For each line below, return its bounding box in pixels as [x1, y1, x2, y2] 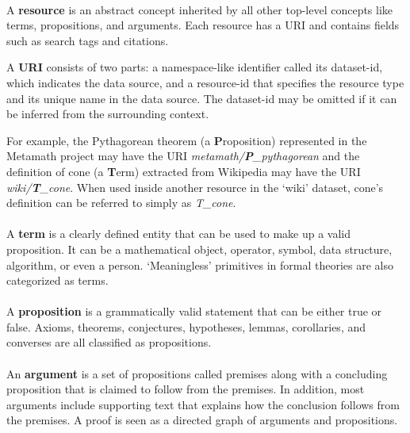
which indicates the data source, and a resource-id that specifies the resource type [6, 74, 404, 90]
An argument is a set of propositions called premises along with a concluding [6, 365, 388, 381]
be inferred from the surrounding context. [6, 105, 209, 122]
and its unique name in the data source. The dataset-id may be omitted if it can [6, 90, 397, 106]
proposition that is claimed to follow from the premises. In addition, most [6, 381, 365, 397]
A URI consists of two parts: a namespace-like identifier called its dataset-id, [6, 59, 383, 75]
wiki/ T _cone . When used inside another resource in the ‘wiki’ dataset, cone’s [6, 178, 384, 195]
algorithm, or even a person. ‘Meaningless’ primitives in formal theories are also [6, 256, 394, 273]
